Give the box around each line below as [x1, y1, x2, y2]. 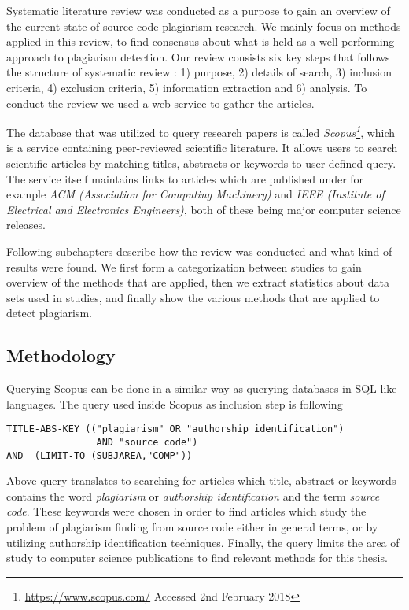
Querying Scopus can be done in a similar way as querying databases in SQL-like [6, 380, 397, 397]
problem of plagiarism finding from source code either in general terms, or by [6, 519, 378, 535]
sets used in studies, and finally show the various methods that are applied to [6, 289, 380, 305]
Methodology [6, 343, 116, 368]
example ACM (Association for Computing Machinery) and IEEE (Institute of [6, 186, 385, 202]
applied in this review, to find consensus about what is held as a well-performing [6, 33, 395, 50]
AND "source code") [96, 436, 198, 448]
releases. [6, 216, 46, 233]
